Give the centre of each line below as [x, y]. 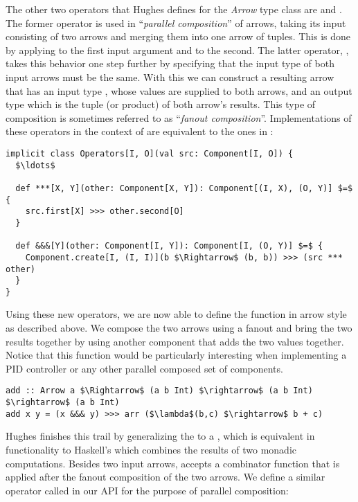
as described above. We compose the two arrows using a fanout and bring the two [179, 328]
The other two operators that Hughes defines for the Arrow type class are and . [174, 9]
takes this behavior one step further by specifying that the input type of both [170, 63]
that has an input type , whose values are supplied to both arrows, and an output [179, 90]
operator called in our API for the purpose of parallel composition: [147, 490]
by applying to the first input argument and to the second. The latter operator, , [177, 50]
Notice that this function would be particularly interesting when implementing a [176, 355]
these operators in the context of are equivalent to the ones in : [140, 131]
